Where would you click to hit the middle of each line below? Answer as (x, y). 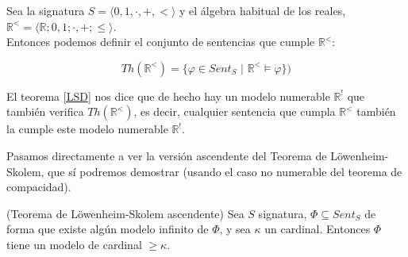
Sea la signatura (46, 10)
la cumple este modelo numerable (87, 129)
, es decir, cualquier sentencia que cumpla (235, 111)
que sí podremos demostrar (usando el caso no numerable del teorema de (225, 171)
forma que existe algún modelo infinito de (108, 229)
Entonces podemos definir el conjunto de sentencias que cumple (161, 42)
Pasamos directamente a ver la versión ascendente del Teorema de (167, 155)
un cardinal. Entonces (318, 229)
